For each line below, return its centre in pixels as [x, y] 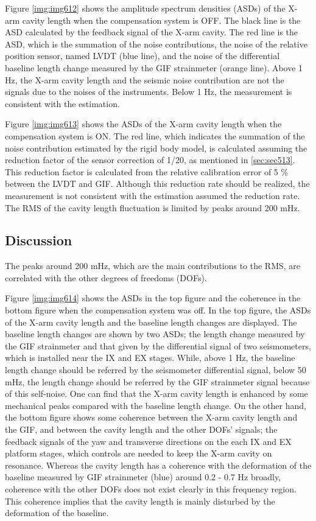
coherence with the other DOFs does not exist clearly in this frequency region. [151, 488]
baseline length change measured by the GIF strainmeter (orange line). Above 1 [154, 67]
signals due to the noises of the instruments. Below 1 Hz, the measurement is [149, 92]
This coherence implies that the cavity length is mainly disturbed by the [140, 501]
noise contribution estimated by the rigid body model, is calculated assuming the [156, 148]
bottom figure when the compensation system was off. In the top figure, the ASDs [158, 310]
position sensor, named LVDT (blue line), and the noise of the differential [142, 56]
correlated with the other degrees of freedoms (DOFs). [106, 277]
